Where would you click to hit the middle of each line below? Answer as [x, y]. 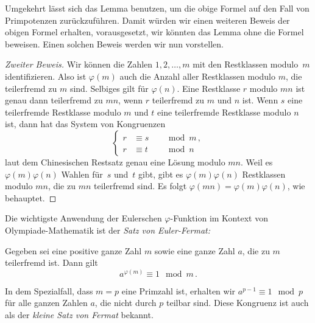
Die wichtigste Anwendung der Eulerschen [83, 218]
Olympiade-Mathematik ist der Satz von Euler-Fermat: [108, 230]
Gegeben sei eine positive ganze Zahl [73, 250]
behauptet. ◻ [31, 197]
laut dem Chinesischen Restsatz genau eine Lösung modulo [115, 161]
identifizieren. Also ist [46, 76]
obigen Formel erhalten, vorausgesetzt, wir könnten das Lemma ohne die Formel [154, 32]
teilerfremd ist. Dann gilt [51, 262]
